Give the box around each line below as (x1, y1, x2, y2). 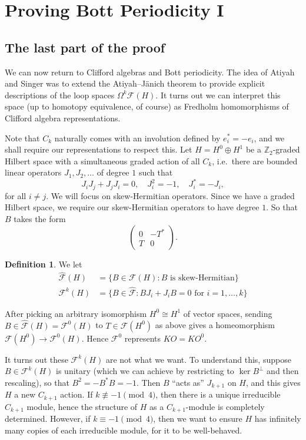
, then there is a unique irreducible (155, 388, 281, 401)
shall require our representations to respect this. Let (5, 143, 192, 156)
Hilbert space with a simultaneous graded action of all (5, 154, 200, 167)
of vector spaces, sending (183, 307, 272, 319)
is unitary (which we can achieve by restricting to (56, 365, 234, 377)
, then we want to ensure (153, 412, 242, 425)
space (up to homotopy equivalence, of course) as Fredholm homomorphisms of (5, 100, 289, 113)
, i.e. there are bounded (212, 154, 298, 167)
